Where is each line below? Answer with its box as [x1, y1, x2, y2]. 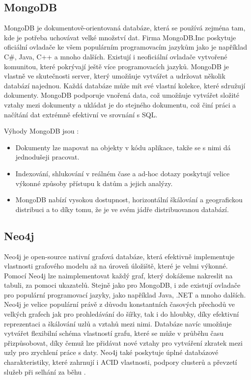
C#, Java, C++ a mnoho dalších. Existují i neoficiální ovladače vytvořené [4, 51, 227, 61]
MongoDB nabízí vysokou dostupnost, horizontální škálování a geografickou [15, 194, 243, 205]
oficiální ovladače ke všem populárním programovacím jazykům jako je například [4, 42, 247, 52]
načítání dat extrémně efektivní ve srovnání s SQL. [4, 109, 158, 119]
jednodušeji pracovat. [15, 152, 80, 162]
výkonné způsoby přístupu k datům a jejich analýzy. [15, 178, 173, 188]
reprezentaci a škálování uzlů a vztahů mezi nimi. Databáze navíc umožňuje [4, 318, 232, 328]
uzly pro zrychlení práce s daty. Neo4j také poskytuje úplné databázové [4, 347, 219, 357]
